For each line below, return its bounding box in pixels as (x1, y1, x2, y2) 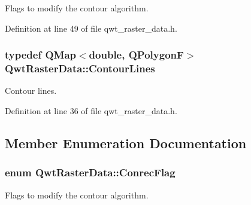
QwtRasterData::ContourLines (5, 61, 155, 76)
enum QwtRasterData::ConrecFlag (5, 165, 176, 180)
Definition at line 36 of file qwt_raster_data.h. (5, 104, 177, 117)
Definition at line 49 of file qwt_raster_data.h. (5, 22, 177, 34)
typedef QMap (5, 47, 76, 62)
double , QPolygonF (89, 47, 184, 62)
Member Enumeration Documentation (5, 133, 247, 152)
